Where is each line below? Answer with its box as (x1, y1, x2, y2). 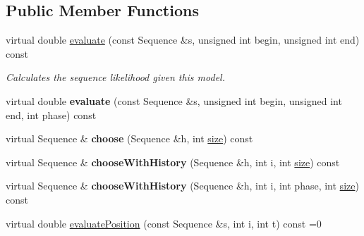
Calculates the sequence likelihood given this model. (6, 70, 225, 85)
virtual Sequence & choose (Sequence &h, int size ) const (6, 131, 253, 146)
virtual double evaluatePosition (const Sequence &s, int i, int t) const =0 (6, 216, 322, 230)
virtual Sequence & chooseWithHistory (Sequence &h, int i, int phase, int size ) (6, 178, 359, 193)
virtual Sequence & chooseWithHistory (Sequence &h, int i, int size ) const (6, 154, 340, 169)
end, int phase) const (6, 107, 97, 122)
